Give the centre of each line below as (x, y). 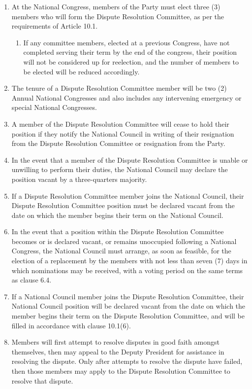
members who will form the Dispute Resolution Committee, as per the (118, 16)
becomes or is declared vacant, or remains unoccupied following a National (124, 241)
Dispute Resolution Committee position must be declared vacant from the (123, 205)
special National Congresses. (54, 107)
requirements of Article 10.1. (55, 26)
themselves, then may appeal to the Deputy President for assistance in (118, 351)
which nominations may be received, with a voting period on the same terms (127, 270)
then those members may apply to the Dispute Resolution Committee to (121, 371)
